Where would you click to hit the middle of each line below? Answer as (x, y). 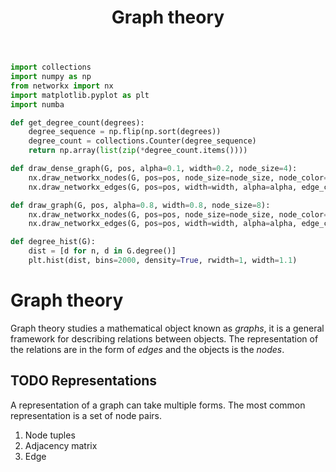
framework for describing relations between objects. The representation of (164, 338)
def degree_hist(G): (53, 242)
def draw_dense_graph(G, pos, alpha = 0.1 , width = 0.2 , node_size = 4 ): (154, 169)
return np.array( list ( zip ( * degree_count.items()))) (138, 151)
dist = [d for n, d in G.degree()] (102, 251)
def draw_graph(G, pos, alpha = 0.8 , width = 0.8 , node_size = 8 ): (140, 205)
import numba (37, 104)
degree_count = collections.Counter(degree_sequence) (142, 141)
